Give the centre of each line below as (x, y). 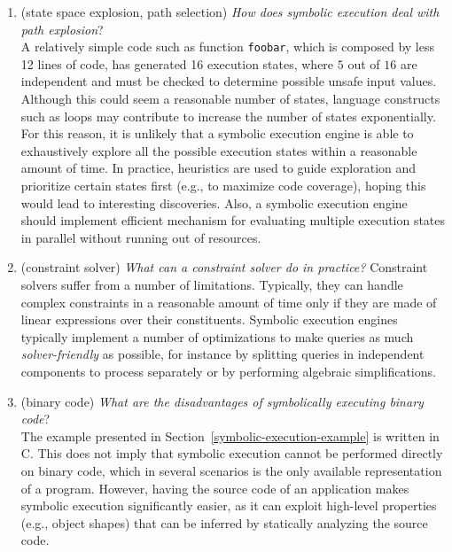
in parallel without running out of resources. (141, 237)
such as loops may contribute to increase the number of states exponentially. (228, 116)
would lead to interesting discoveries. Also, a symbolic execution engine (214, 202)
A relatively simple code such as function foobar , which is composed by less (228, 47)
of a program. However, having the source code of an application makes (215, 488)
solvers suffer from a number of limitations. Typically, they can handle (212, 284)
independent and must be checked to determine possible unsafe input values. (229, 81)
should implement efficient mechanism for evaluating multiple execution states (233, 220)
